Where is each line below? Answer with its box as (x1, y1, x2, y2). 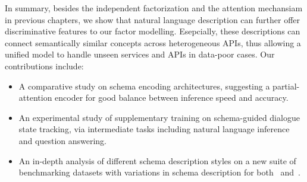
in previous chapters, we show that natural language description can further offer (5, 13, 300, 25)
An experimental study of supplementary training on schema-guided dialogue (18, 111, 300, 123)
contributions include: (5, 59, 84, 72)
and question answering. (18, 134, 107, 146)
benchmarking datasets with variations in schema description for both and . (18, 166, 300, 178)
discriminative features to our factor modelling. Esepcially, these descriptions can (5, 25, 300, 37)
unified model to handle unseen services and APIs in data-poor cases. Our (5, 48, 275, 60)
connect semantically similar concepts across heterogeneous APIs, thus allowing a (5, 36, 301, 49)
